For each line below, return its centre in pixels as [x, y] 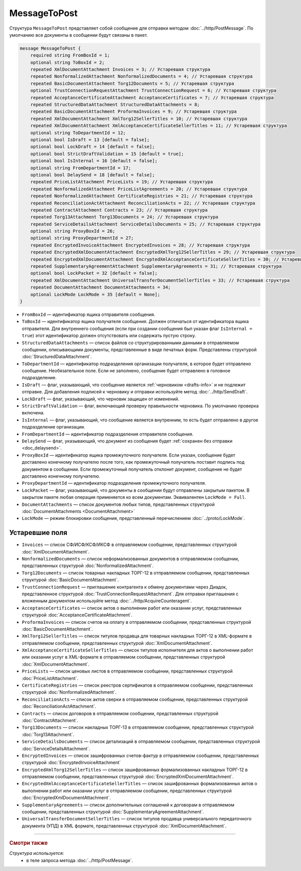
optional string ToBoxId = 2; [67, 62]
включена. [33, 413]
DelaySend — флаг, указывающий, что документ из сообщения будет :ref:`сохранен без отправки [127, 441]
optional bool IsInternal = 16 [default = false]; [94, 161]
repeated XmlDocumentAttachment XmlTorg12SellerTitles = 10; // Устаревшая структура [139, 119]
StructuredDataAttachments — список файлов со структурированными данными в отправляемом [130, 343]
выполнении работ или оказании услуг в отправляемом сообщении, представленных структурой [127, 791]
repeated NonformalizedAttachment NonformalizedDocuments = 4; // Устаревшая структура [141, 76]
